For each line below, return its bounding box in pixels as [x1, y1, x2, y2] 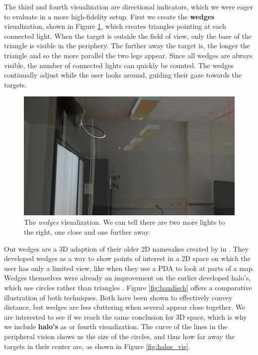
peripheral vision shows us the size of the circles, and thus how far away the [4, 331, 235, 341]
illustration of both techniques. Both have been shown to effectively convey [4, 292, 233, 302]
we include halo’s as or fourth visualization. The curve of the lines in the [4, 321, 228, 332]
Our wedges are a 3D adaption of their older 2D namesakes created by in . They [4, 243, 249, 254]
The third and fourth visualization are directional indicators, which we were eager [4, 1, 253, 11]
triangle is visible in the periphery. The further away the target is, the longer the [4, 40, 250, 51]
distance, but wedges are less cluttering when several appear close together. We [4, 302, 246, 312]
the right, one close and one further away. [24, 227, 151, 237]
